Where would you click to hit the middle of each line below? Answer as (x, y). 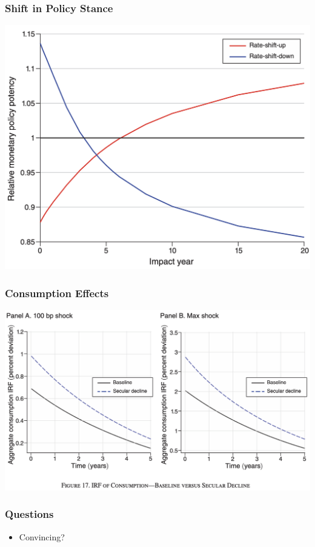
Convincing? (42, 536)
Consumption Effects (57, 293)
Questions (29, 514)
